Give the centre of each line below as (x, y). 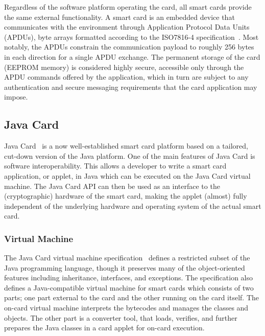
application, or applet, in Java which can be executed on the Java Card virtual (127, 175)
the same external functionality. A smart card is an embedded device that (119, 17)
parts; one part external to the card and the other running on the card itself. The (132, 297)
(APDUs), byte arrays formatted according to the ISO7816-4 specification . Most (131, 37)
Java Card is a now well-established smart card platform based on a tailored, (126, 146)
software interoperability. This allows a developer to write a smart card (115, 166)
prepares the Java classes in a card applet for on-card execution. (104, 328)
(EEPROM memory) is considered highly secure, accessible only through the (124, 67)
